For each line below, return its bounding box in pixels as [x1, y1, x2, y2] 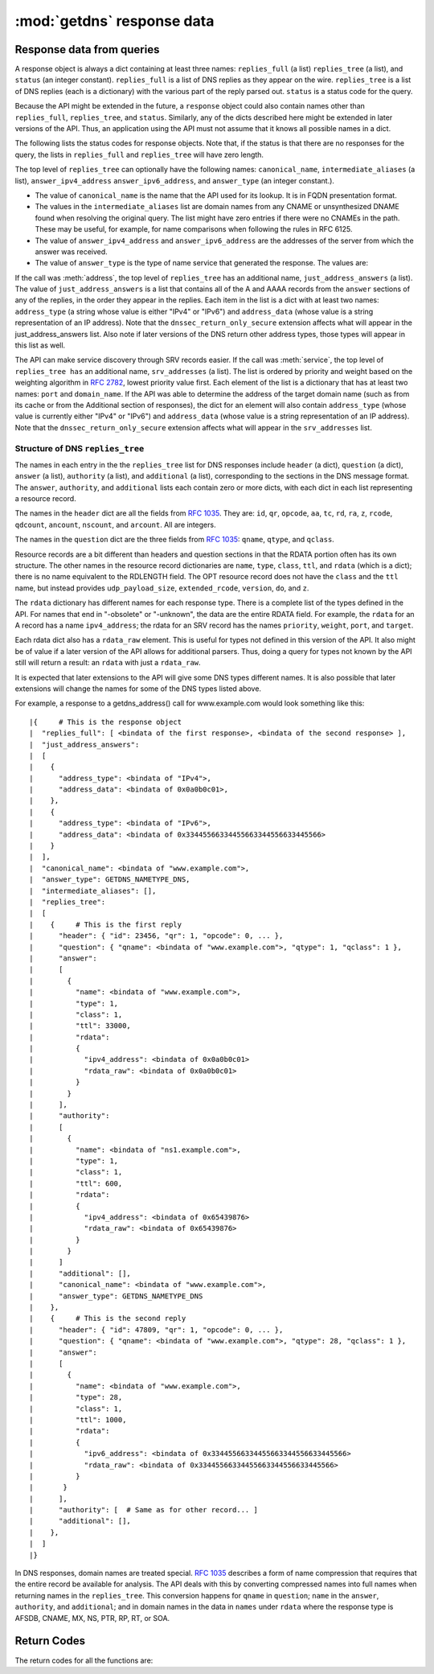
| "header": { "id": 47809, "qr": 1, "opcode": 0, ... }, [29, 1325, 284, 1335]
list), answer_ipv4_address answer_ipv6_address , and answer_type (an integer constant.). [14, 175, 335, 185]
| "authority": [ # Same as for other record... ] [29, 1505, 259, 1515]
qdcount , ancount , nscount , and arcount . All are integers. [14, 520, 216, 529]
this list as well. [14, 340, 66, 350]
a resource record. [14, 494, 76, 504]
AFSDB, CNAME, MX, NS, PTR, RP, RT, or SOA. [14, 1613, 170, 1623]
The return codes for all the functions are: [14, 1655, 154, 1665]
